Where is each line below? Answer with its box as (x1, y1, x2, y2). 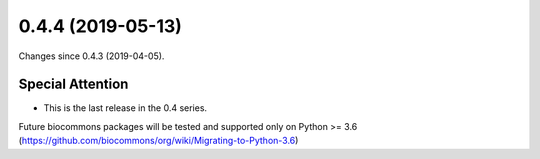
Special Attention (18, 76, 129, 93)
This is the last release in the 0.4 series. (43, 102, 208, 114)
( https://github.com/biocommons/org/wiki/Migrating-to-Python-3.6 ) (18, 135, 299, 147)
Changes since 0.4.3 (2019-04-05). (18, 50, 165, 62)
